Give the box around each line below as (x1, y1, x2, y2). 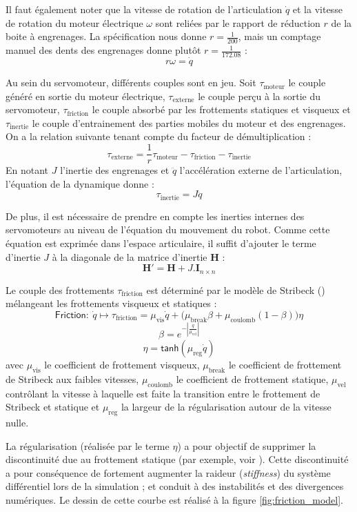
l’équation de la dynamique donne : (6, 176, 154, 190)
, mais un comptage (238, 29, 321, 43)
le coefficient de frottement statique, (176, 371, 329, 386)
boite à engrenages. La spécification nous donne (6, 29, 207, 43)
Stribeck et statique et (6, 400, 100, 414)
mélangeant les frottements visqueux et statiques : (6, 296, 217, 311)
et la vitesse (292, 2, 343, 16)
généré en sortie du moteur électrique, (6, 88, 165, 103)
